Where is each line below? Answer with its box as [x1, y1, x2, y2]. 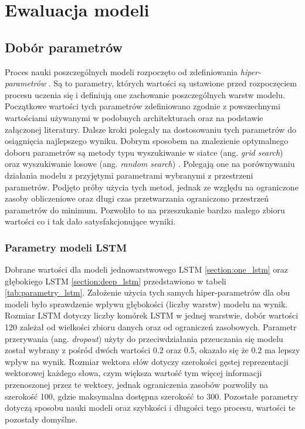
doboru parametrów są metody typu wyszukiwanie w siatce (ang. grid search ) [5, 146, 283, 158]
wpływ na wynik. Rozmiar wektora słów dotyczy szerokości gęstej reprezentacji [5, 355, 289, 367]
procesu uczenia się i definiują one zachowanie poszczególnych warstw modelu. [5, 88, 285, 100]
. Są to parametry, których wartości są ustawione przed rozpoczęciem [48, 77, 297, 89]
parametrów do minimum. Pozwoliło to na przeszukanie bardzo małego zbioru [5, 203, 285, 216]
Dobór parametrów [5, 38, 123, 56]
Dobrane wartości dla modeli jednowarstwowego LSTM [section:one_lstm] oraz [5, 263, 289, 276]
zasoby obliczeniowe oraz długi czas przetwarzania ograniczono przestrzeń [5, 192, 269, 205]
